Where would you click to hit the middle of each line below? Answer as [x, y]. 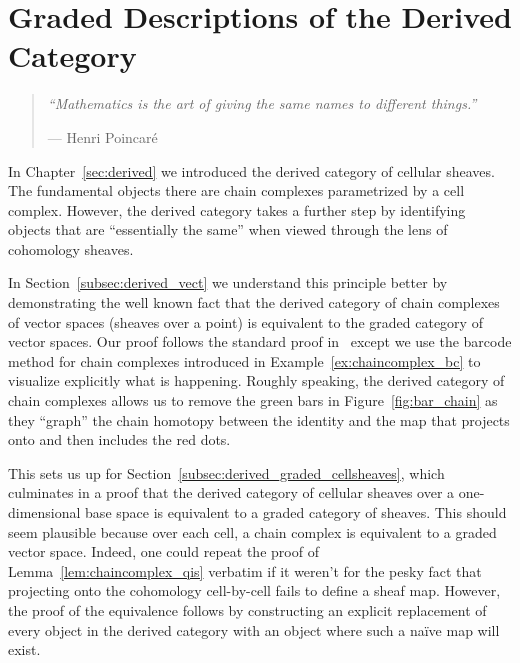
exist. [24, 649]
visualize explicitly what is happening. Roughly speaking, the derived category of [256, 380]
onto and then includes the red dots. [119, 439]
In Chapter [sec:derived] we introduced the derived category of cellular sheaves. [251, 170]
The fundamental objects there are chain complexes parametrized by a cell [236, 190]
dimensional [44, 512]
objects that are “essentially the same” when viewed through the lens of [228, 229]
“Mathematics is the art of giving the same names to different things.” [262, 103]
